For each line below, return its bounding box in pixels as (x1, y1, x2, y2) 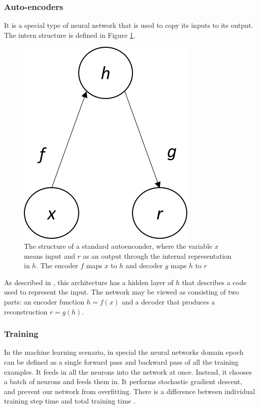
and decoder (126, 260, 163, 271)
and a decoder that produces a (122, 296, 215, 307)
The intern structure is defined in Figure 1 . (4, 29, 135, 40)
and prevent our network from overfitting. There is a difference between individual (4, 386, 255, 396)
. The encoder (36, 260, 78, 271)
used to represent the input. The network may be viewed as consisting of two (4, 287, 239, 297)
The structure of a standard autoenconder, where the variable (24, 241, 213, 251)
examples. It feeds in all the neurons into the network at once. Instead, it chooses (4, 366, 252, 377)
